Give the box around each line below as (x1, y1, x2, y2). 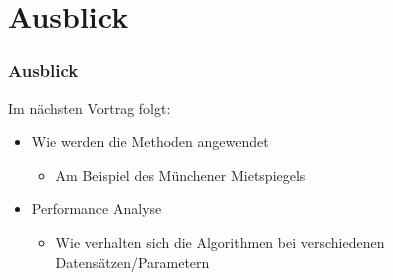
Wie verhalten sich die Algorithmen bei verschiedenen (55, 231, 385, 252)
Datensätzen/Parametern (55, 251, 210, 272)
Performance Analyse (31, 198, 162, 219)
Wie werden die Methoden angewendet (31, 131, 269, 152)
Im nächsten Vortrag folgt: (8, 97, 171, 118)
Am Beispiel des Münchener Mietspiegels (55, 164, 306, 185)
